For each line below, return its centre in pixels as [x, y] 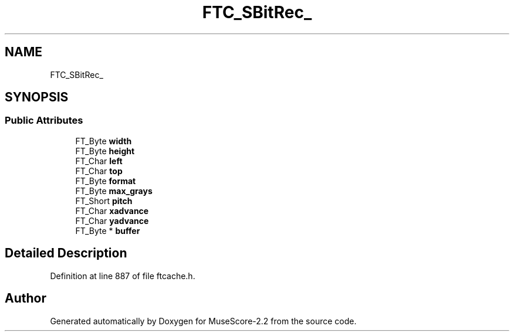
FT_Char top [99, 171]
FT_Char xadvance [112, 211]
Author [26, 298]
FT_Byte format [106, 181]
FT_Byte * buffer [108, 230]
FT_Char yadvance [112, 220]
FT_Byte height [105, 151]
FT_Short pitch [104, 201]
